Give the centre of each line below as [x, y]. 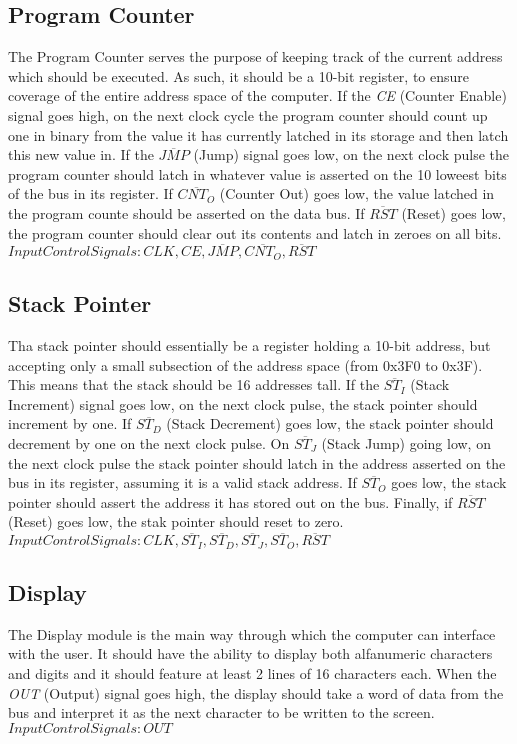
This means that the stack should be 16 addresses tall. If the [194, 384]
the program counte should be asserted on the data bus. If [186, 212]
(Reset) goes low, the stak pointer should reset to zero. [176, 521]
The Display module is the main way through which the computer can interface [252, 633]
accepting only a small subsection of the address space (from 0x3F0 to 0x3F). [245, 364]
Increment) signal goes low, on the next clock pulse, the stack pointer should [243, 403]
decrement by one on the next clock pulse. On [149, 442]
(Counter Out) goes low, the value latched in [357, 193]
